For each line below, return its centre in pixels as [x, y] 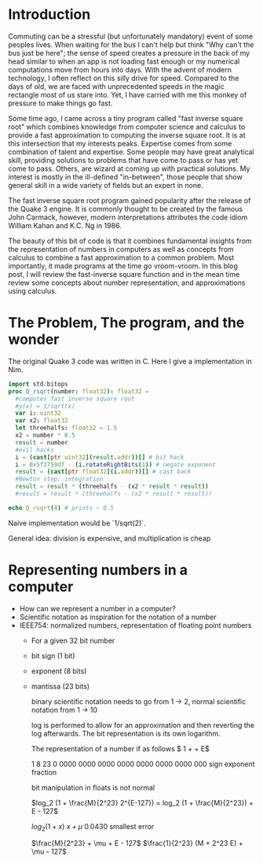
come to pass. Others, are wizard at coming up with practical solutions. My [129, 168]
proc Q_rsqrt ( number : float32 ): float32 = [79, 391]
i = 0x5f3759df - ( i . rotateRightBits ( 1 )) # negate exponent [115, 465]
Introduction [49, 15]
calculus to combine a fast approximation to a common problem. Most [121, 257]
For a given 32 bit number [73, 640]
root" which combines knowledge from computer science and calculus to [127, 127]
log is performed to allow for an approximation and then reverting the [143, 725]
